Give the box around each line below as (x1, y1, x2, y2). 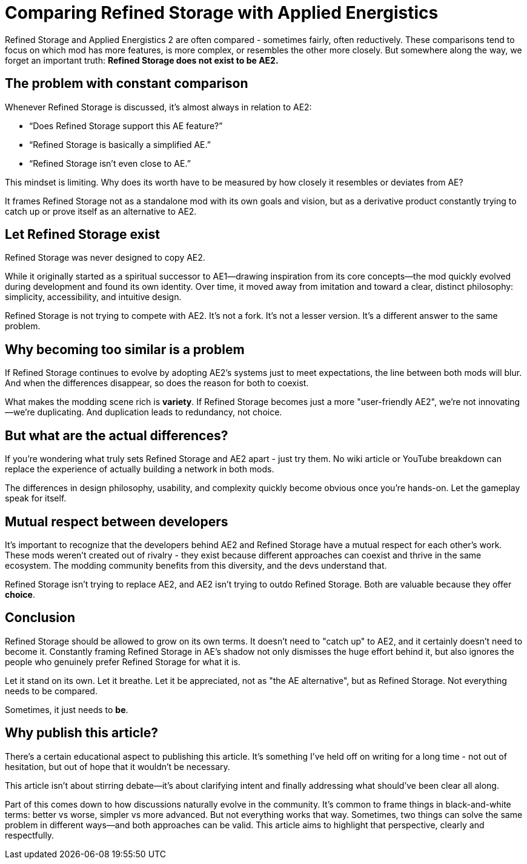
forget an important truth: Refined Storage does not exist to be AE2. (5, 55, 279, 65)
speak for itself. (5, 493, 67, 504)
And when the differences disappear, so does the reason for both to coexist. (5, 378, 309, 389)
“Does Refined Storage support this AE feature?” (29, 120, 223, 131)
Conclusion (5, 610, 76, 626)
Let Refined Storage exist (5, 227, 160, 243)
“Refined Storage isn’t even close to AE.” (29, 158, 191, 169)
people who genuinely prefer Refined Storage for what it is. (5, 656, 240, 667)
